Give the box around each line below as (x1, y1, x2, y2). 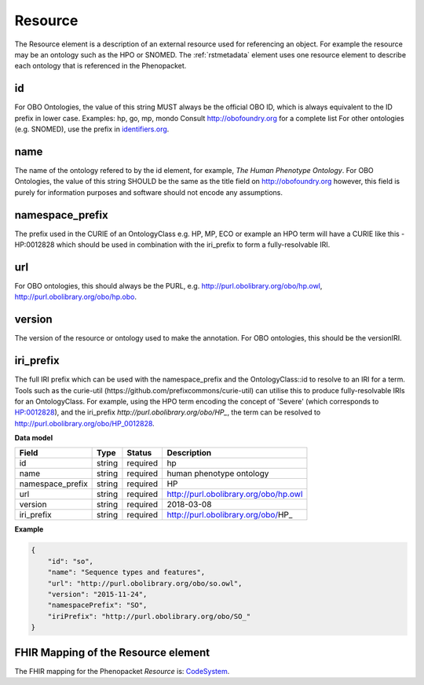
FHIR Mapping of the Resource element (14, 646, 210, 659)
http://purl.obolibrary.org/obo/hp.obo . (14, 292, 137, 302)
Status (126, 447, 152, 459)
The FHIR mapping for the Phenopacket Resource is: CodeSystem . (14, 666, 230, 676)
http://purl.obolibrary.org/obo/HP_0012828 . (14, 418, 155, 428)
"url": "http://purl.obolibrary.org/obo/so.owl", (47, 579, 243, 587)
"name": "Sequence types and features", (47, 568, 206, 577)
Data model (14, 433, 53, 443)
